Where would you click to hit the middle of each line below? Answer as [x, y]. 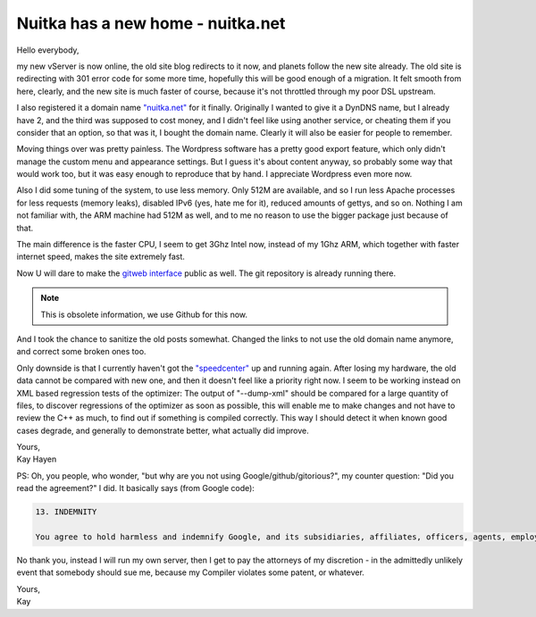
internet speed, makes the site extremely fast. [100, 257]
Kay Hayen [37, 459]
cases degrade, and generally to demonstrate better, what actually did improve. [163, 430]
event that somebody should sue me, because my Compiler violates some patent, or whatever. [191, 572]
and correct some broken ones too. [81, 352]
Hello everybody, [48, 50]
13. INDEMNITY [66, 512]
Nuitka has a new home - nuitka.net [151, 23]
